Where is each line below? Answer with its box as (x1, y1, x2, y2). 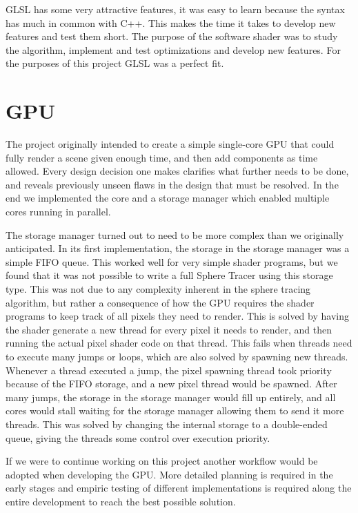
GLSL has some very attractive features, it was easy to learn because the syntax (6, 2, 345, 16)
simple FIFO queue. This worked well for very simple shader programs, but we (6, 254, 338, 269)
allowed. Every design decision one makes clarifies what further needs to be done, (6, 164, 349, 178)
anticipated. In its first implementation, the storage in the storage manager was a (6, 241, 350, 255)
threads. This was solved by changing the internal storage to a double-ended (6, 416, 328, 431)
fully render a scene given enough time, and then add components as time (6, 150, 318, 164)
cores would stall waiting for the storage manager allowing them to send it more (6, 403, 344, 418)
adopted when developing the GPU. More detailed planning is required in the (6, 467, 333, 481)
